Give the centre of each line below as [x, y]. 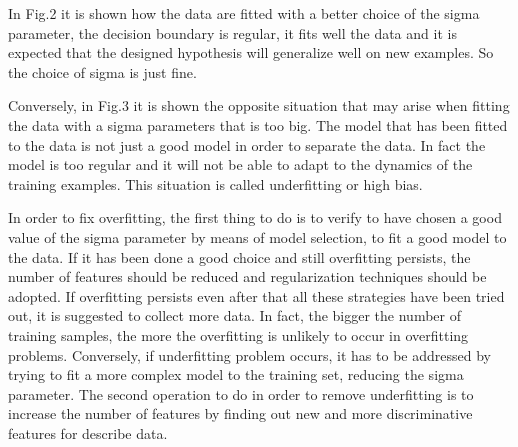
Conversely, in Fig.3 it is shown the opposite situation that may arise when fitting [259, 105]
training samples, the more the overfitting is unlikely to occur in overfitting [238, 334]
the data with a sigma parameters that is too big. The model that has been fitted [258, 124]
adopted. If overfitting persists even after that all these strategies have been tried [256, 295]
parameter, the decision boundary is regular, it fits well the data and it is [232, 32]
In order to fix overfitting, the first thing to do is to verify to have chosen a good [255, 217]
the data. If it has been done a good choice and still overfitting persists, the [239, 256]
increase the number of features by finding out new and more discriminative [240, 413]
